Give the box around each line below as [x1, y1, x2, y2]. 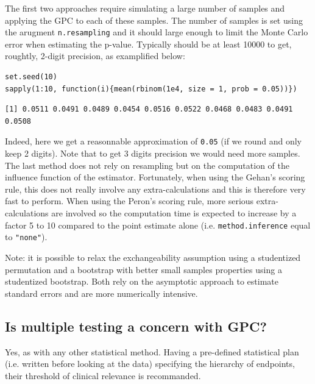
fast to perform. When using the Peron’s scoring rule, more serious [5, 194, 254, 207]
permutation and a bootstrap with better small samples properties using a [5, 263, 282, 276]
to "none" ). [5, 230, 48, 243]
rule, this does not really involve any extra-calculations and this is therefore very [5, 182, 306, 195]
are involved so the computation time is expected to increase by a [51, 207, 297, 219]
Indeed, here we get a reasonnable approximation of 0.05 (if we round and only [5, 135, 302, 148]
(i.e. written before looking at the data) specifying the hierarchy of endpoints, [5, 357, 295, 370]
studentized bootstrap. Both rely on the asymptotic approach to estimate [5, 275, 279, 288]
